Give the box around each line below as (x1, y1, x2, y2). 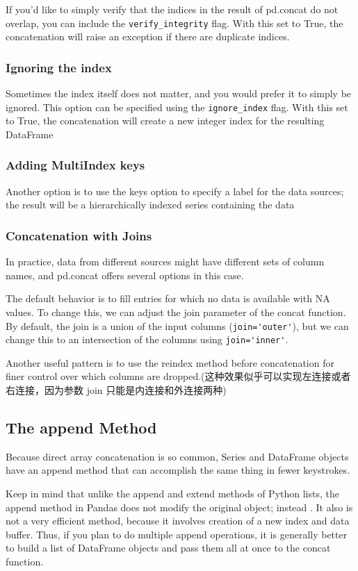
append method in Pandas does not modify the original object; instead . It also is (6, 499, 353, 514)
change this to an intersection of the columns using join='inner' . (6, 332, 288, 347)
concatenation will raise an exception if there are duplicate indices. (6, 29, 290, 44)
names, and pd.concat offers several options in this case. (6, 267, 244, 282)
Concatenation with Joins (6, 226, 152, 244)
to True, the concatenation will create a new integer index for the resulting (6, 113, 325, 128)
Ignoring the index (6, 58, 112, 76)
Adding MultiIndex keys (6, 156, 145, 174)
